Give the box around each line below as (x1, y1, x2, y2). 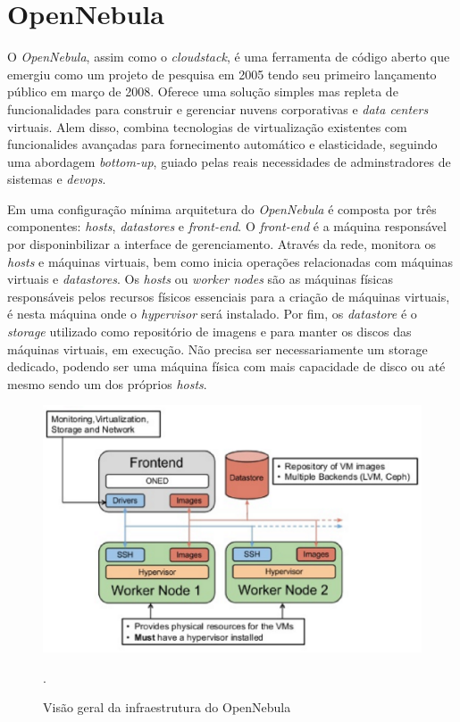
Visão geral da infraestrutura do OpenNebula (43, 698, 291, 717)
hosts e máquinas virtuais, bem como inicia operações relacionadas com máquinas (7, 252, 454, 270)
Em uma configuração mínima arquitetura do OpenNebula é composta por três (7, 199, 437, 218)
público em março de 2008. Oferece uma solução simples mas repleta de (7, 82, 398, 101)
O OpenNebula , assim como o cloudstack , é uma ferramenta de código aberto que (7, 47, 450, 66)
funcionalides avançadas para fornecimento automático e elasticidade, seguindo (7, 135, 438, 154)
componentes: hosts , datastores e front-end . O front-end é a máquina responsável (7, 217, 447, 236)
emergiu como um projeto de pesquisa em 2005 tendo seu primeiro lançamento (7, 64, 437, 83)
